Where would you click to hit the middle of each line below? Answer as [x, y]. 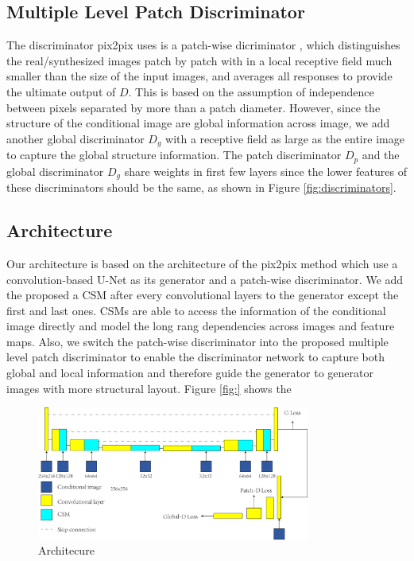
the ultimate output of [61, 91]
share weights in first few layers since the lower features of [265, 171]
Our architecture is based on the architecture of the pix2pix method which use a [202, 263]
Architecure [66, 550]
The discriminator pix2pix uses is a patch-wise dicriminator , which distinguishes [203, 45]
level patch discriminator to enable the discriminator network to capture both [196, 357]
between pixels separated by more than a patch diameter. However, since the [193, 107]
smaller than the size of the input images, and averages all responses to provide [199, 76]
